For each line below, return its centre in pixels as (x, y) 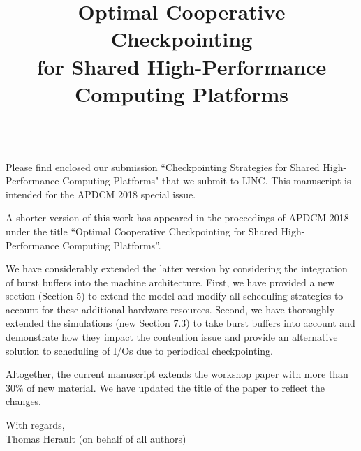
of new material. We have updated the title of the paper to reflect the (176, 387)
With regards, (35, 425)
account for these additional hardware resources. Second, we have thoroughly (170, 309)
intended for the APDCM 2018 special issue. (101, 194)
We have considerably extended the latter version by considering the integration (177, 268)
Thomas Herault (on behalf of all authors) (96, 438)
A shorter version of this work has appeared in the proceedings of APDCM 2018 (177, 217)
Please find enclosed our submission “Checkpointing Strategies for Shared (163, 167)
